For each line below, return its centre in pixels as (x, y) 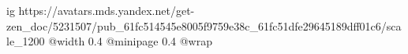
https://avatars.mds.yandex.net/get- (107, 10)
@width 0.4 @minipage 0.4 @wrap (131, 41)
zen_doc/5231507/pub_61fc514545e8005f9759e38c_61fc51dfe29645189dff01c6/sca (204, 25)
